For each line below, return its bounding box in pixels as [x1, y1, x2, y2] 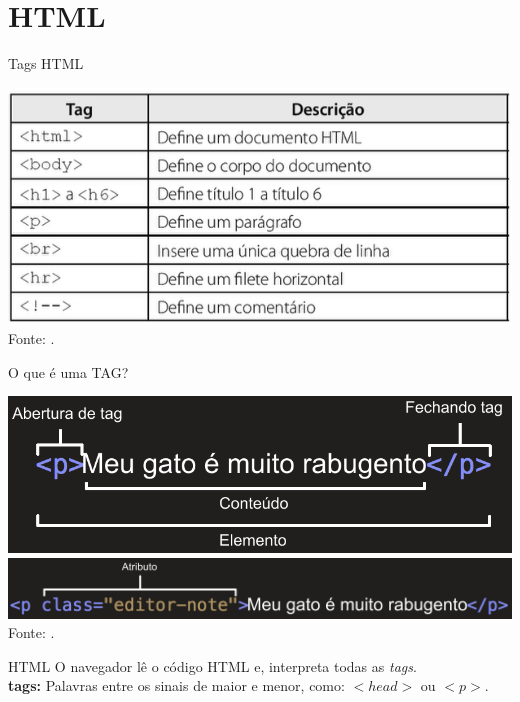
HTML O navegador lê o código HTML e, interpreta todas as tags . [8, 655, 417, 676]
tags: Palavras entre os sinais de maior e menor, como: [8, 675, 345, 696]
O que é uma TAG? [8, 361, 129, 382]
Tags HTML [8, 53, 84, 74]
